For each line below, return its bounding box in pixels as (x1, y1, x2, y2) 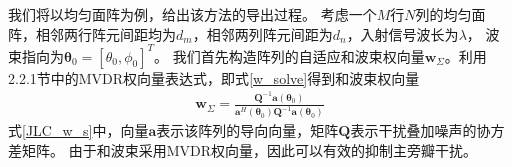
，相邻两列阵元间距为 (192, 23, 333, 44)
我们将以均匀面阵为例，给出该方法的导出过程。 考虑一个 (8, 4, 377, 24)
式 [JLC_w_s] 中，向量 (8, 120, 149, 141)
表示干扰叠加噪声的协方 (350, 120, 505, 141)
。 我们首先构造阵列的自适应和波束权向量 (154, 45, 425, 66)
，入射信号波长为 (346, 23, 459, 44)
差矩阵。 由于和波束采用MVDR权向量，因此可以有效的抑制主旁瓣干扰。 (8, 139, 477, 160)
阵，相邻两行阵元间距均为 (8, 23, 176, 44)
